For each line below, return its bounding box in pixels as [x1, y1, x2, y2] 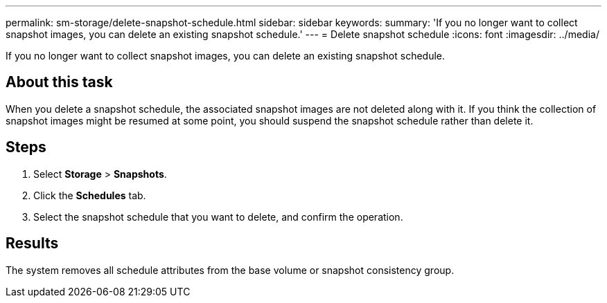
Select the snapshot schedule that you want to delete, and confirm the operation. [33, 210, 403, 223]
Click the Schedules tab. [33, 189, 146, 201]
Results [6, 235, 59, 252]
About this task [6, 73, 113, 91]
